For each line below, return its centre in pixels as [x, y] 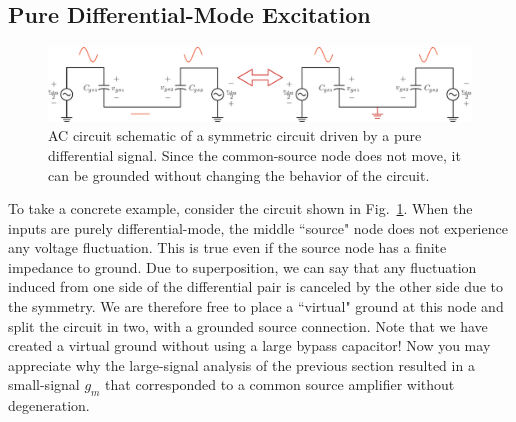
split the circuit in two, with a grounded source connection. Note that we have [248, 325]
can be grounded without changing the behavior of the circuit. [239, 174]
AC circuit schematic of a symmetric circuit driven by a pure [235, 135]
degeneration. [49, 405]
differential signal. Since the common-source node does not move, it [254, 154]
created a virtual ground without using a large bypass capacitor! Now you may [249, 345]
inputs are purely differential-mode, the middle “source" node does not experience [258, 227]
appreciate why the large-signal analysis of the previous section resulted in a [241, 364]
